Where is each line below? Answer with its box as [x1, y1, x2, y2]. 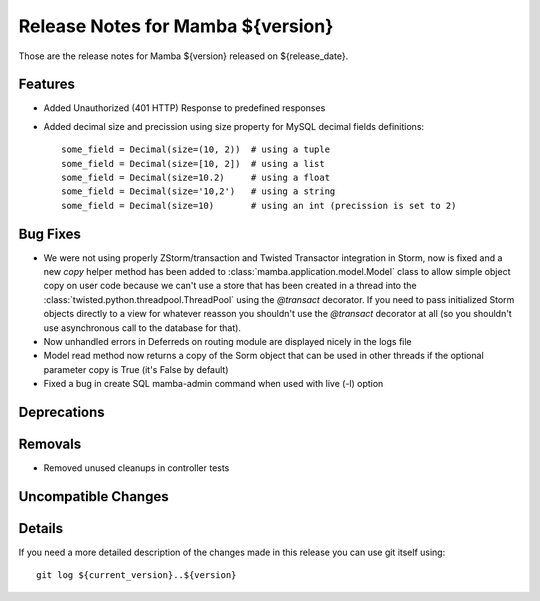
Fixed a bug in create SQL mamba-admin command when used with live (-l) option [43, 378, 384, 390]
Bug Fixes [18, 225, 82, 242]
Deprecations [18, 404, 105, 421]
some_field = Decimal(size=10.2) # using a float [61, 172, 330, 184]
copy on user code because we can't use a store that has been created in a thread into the [43, 280, 417, 292]
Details [18, 520, 64, 537]
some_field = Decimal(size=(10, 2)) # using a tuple [61, 144, 330, 155]
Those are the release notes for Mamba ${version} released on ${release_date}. [18, 50, 349, 62]
